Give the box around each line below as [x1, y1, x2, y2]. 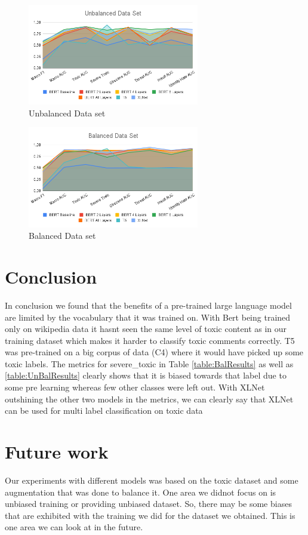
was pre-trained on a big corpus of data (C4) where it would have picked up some [5, 346, 304, 358]
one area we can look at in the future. [5, 521, 143, 533]
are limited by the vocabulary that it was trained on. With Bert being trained [5, 310, 291, 323]
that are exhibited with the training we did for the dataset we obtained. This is [5, 509, 295, 521]
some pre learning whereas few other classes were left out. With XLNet [5, 381, 265, 393]
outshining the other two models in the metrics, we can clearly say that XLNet [5, 392, 294, 405]
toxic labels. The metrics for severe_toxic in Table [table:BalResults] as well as [5, 357, 294, 370]
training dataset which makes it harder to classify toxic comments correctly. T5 [5, 334, 295, 346]
